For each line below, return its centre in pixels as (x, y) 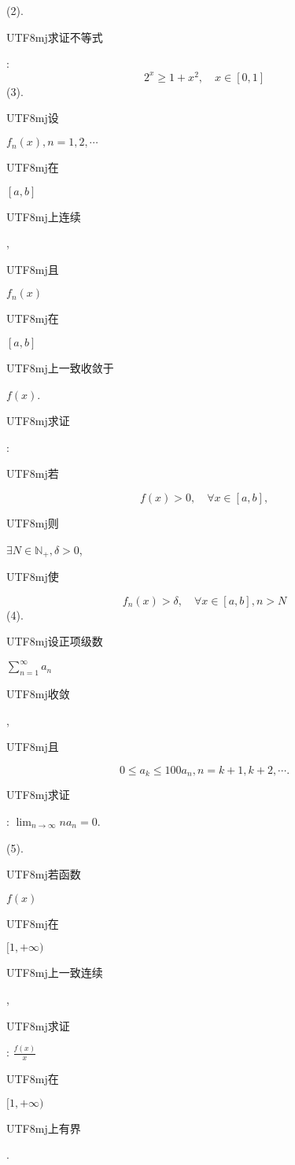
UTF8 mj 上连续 (44, 216)
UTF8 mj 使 (33, 577)
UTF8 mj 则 (33, 522)
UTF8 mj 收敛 (38, 694)
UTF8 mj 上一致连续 (55, 973)
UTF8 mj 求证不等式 (55, 37)
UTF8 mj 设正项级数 (55, 641)
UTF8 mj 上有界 (44, 1128)
